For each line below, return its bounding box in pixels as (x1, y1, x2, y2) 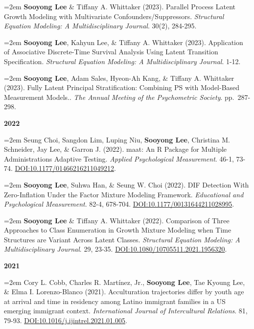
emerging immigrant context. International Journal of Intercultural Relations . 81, (4, 305, 248, 316)
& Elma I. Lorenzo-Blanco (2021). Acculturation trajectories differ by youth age (4, 286, 244, 297)
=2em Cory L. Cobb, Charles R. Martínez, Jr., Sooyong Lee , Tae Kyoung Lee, (4, 277, 245, 287)
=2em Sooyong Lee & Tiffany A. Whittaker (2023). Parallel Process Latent (4, 1, 236, 11)
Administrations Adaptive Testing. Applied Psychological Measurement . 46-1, (4, 153, 234, 164)
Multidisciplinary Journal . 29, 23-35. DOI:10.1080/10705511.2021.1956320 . (4, 244, 227, 254)
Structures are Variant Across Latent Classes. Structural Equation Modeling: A (4, 234, 240, 244)
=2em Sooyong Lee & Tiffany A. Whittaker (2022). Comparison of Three (4, 215, 230, 225)
